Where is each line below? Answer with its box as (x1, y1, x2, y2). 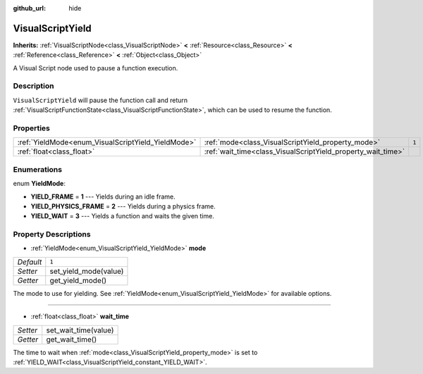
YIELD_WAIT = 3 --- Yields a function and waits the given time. (30, 212, 214, 220)
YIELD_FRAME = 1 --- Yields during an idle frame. (30, 192, 176, 201)
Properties (13, 123, 51, 133)
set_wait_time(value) (46, 325, 114, 335)
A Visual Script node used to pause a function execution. (13, 63, 178, 72)
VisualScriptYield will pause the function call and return (13, 96, 188, 104)
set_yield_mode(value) (49, 266, 124, 276)
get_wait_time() (46, 335, 97, 344)
